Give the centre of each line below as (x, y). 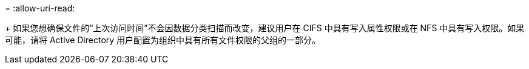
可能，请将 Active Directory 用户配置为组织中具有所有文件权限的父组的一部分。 (163, 40)
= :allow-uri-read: (40, 8)
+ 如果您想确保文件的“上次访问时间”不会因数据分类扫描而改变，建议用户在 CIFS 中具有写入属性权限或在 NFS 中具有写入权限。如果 (265, 28)
